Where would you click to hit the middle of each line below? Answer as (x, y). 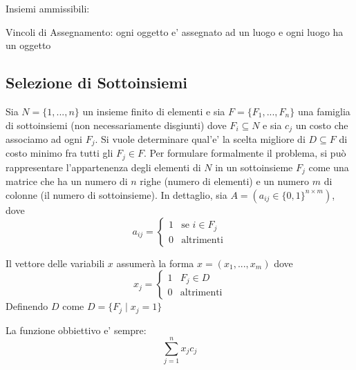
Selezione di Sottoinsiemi (97, 82)
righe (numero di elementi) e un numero (225, 181)
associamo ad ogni (44, 139)
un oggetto (28, 45)
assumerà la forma (155, 263)
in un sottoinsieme (254, 167)
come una (329, 167)
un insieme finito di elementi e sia (154, 111)
